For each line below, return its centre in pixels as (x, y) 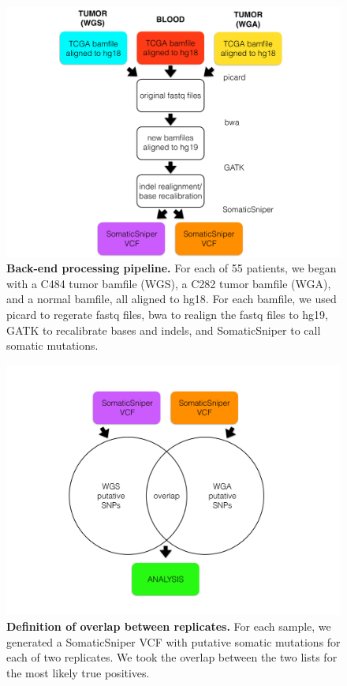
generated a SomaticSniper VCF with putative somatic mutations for (173, 641)
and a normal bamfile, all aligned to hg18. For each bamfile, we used (172, 299)
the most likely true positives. (78, 672)
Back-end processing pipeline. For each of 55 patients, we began (172, 268)
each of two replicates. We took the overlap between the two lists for (172, 657)
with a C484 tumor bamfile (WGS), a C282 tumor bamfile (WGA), (169, 283)
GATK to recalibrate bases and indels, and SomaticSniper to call (164, 330)
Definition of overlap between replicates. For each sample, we (169, 626)
